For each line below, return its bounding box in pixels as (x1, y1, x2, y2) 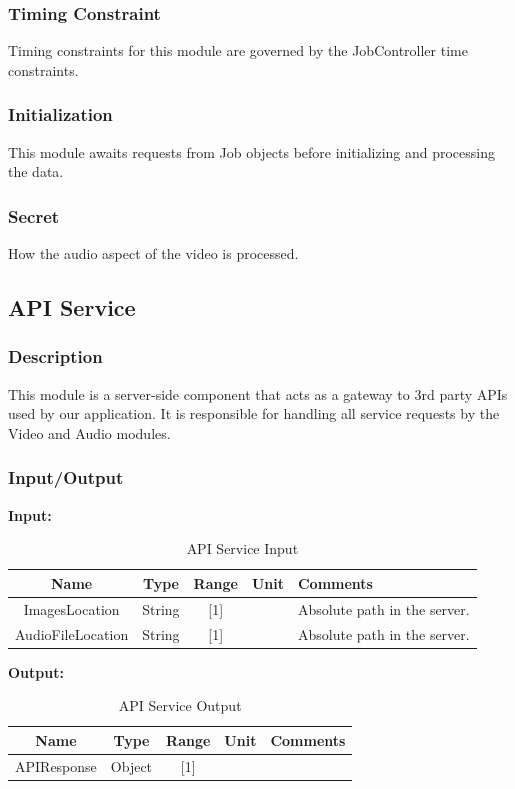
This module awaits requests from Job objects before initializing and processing (8, 141, 496, 162)
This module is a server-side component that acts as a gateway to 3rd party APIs (8, 383, 508, 404)
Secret (8, 203, 60, 228)
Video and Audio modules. (8, 422, 171, 443)
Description (8, 344, 103, 369)
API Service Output (118, 695, 242, 716)
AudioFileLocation (15, 623, 129, 644)
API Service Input (186, 538, 299, 559)
